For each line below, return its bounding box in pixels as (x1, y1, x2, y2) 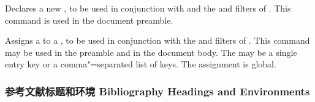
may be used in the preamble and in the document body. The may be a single (5, 46, 297, 58)
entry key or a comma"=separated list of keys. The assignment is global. (5, 58, 276, 70)
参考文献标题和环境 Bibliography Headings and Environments (5, 83, 310, 98)
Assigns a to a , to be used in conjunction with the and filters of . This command (5, 34, 310, 47)
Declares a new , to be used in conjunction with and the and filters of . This (5, 2, 291, 14)
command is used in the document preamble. (5, 13, 173, 26)
